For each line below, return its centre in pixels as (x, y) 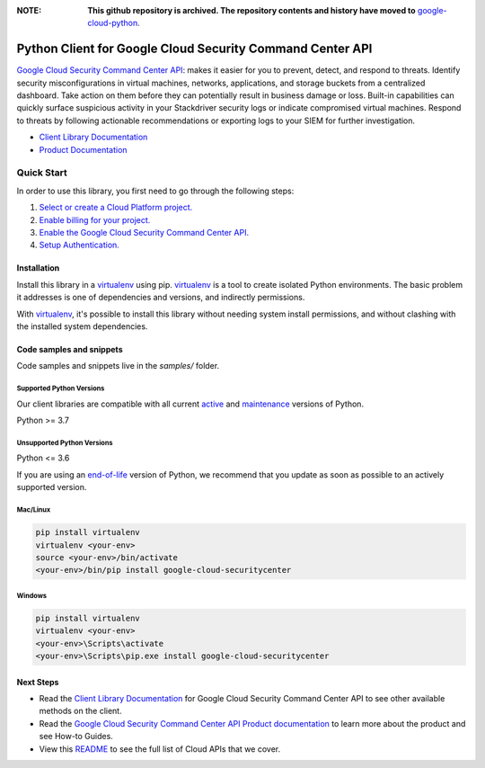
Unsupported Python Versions (65, 442)
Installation (38, 268)
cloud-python (113, 23)
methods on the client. (80, 711)
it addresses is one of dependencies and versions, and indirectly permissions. (161, 298)
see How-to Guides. (76, 737)
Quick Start (42, 173)
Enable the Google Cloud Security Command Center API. (144, 232)
